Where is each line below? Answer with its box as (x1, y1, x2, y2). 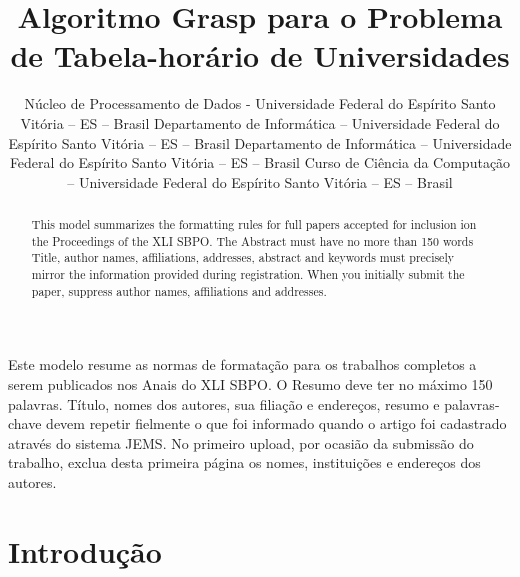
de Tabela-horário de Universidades (10, 35, 510, 76)
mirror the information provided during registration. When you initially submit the (31, 266, 465, 283)
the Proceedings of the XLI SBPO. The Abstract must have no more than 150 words (31, 232, 474, 249)
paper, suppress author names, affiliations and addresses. (31, 282, 327, 299)
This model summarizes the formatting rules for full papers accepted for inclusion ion (31, 216, 477, 233)
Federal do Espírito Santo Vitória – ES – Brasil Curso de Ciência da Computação (9, 152, 511, 173)
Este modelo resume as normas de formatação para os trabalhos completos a (8, 354, 477, 375)
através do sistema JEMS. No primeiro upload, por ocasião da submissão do (8, 432, 474, 453)
